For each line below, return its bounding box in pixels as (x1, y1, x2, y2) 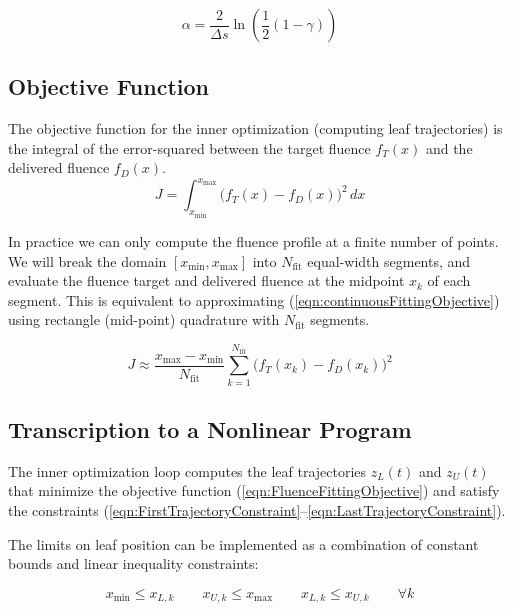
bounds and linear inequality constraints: (8, 553, 259, 574)
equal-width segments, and (307, 250, 471, 271)
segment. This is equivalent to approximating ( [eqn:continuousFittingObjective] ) (8, 289, 500, 310)
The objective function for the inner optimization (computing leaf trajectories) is (8, 118, 503, 139)
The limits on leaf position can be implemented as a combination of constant (8, 533, 479, 554)
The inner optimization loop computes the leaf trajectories (8, 460, 367, 481)
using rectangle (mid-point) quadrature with (8, 309, 280, 330)
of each (427, 270, 471, 291)
